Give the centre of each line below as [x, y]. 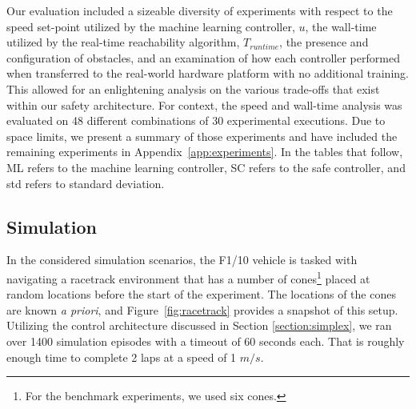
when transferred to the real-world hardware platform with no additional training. [208, 73]
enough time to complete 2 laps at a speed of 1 [122, 357]
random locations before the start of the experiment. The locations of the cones [201, 294]
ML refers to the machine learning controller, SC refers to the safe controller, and [206, 167]
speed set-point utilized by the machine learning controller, [151, 26]
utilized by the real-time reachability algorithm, [123, 42]
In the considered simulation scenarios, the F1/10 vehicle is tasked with [182, 260]
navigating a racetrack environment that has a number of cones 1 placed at [188, 277]
